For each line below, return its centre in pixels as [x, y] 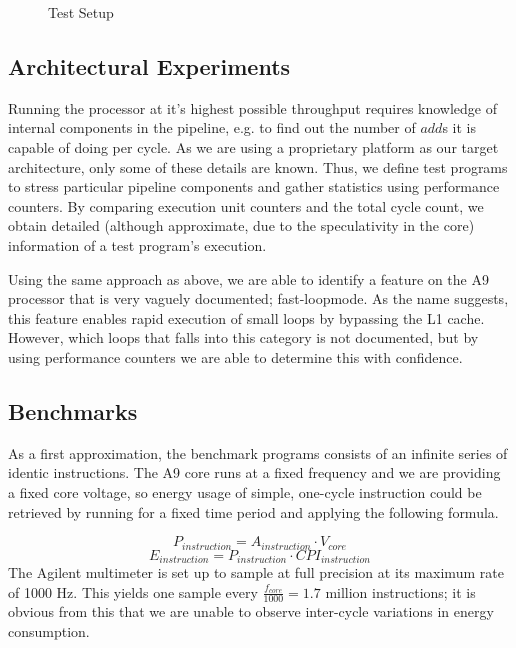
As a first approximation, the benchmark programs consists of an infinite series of [258, 452]
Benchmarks [73, 410]
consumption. [49, 631]
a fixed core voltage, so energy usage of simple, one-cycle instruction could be [245, 491]
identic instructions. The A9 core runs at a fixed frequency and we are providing [254, 472]
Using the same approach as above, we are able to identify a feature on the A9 [248, 278]
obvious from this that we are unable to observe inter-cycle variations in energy [251, 611]
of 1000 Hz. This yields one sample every [133, 591]
